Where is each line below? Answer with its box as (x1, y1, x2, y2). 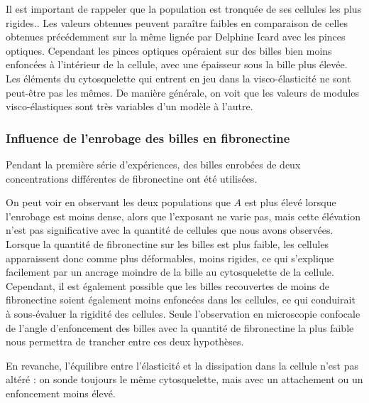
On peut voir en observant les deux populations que (6, 195, 231, 210)
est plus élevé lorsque (244, 195, 336, 210)
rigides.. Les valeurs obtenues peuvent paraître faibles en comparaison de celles (6, 15, 348, 30)
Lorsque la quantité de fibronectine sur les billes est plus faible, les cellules (6, 236, 329, 251)
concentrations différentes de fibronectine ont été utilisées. (6, 171, 258, 186)
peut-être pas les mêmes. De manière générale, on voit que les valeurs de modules (6, 85, 360, 100)
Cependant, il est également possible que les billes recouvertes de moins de (6, 278, 329, 293)
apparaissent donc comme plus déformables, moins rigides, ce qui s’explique (6, 250, 334, 265)
